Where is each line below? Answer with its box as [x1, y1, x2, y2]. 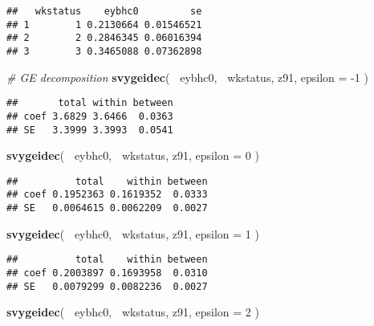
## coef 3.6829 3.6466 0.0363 [6, 110, 173, 122]
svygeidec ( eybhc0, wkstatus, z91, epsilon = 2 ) [6, 304, 259, 320]
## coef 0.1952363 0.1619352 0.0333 [6, 189, 208, 201]
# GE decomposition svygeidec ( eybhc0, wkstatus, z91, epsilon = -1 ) [6, 68, 368, 85]
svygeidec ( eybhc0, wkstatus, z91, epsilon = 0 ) [6, 147, 259, 164]
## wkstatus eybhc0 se [6, 6, 202, 17]
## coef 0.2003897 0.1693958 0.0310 [6, 267, 208, 279]
